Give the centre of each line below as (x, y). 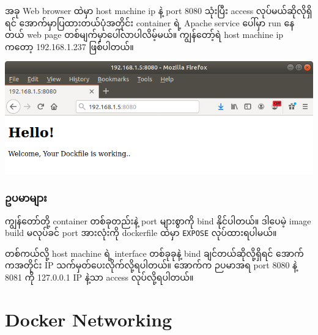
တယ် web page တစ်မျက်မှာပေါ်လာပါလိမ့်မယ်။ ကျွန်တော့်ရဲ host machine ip (144, 35)
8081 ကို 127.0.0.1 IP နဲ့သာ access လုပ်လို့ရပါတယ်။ (99, 277)
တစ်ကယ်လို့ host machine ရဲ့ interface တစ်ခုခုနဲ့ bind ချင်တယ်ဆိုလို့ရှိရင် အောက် (154, 253)
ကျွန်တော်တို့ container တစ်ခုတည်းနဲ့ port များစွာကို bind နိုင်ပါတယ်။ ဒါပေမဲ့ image (158, 220)
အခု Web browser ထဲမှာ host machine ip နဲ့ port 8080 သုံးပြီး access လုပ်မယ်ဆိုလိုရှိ (159, 10)
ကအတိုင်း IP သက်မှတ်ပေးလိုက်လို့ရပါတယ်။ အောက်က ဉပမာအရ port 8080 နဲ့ (151, 265)
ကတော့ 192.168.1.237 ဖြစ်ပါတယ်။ (69, 46)
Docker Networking (89, 319)
